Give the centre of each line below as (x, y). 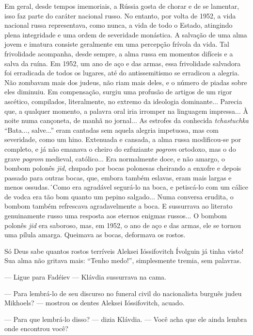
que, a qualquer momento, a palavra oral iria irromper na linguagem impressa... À (126, 111)
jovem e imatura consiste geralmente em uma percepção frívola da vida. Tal (117, 44)
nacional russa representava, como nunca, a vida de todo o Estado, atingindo (119, 25)
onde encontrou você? (36, 328)
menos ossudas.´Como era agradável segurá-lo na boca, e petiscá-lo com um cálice (126, 187)
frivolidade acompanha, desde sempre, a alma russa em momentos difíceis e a (119, 53)
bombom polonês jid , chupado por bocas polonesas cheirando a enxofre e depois (123, 168)
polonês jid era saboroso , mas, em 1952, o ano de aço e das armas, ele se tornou (123, 225)
